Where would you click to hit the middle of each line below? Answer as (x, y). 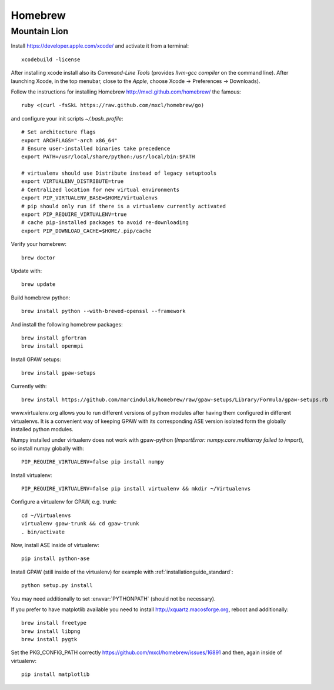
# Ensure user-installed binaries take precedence (96, 148)
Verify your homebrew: (39, 244)
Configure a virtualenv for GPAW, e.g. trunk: (64, 502)
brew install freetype (54, 623)
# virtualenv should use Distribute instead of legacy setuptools (119, 173)
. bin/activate (43, 532)
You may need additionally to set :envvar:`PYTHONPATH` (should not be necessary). (113, 599)
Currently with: (29, 386)
